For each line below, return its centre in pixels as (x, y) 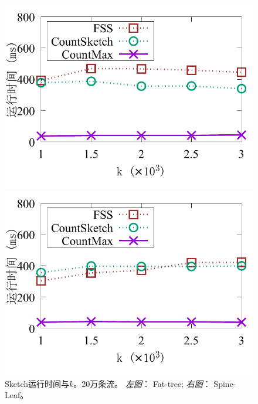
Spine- (225, 383)
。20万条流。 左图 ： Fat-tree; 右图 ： (142, 383)
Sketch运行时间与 (37, 383)
